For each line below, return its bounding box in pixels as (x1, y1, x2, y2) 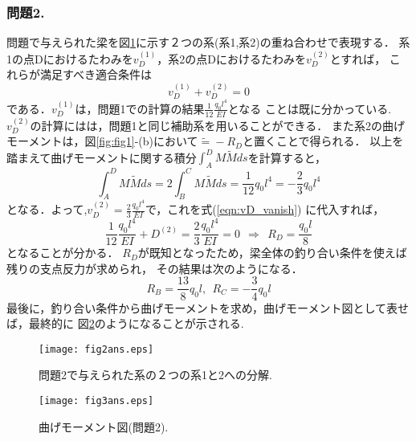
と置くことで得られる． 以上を (242, 133, 404, 149)
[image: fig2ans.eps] (39, 343, 154, 355)
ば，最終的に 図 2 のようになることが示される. (6, 315, 244, 332)
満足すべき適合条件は (39, 66, 153, 83)
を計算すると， (247, 149, 327, 165)
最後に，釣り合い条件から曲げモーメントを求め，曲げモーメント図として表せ (6, 299, 410, 316)
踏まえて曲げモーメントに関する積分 (6, 149, 197, 165)
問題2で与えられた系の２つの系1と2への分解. (39, 366, 272, 383)
